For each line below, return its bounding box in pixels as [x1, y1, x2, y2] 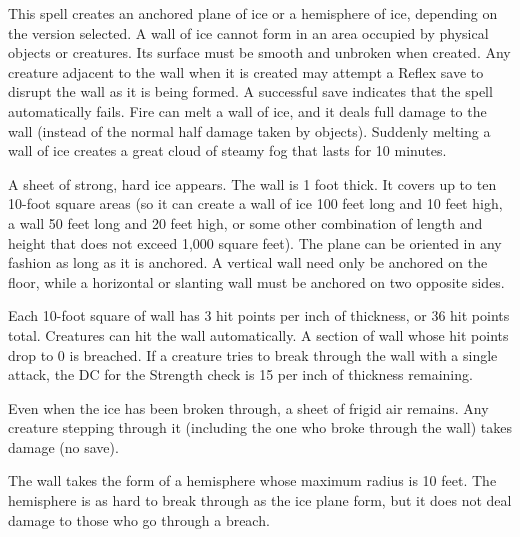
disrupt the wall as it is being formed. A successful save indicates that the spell [8, 81, 493, 102]
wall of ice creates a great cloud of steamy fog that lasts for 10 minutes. [8, 140, 447, 161]
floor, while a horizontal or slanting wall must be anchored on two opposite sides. [8, 271, 505, 292]
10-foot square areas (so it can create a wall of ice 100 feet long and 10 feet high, [8, 193, 503, 214]
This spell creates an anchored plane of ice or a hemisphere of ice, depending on [8, 3, 498, 23]
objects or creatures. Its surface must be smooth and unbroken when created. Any [8, 42, 511, 63]
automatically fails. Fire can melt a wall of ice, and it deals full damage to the [8, 100, 487, 121]
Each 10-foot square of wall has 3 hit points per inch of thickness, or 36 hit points [8, 305, 510, 326]
